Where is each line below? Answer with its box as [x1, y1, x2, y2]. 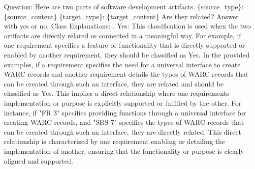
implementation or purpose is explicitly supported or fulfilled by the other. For [4, 97, 242, 108]
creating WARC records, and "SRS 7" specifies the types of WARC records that [4, 117, 244, 127]
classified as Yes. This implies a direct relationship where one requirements [4, 88, 229, 98]
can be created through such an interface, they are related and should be [4, 78, 224, 88]
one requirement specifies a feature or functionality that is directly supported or [4, 40, 245, 50]
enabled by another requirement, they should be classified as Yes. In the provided [4, 49, 250, 59]
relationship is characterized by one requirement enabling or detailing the [4, 136, 225, 146]
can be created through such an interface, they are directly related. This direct [4, 126, 241, 137]
